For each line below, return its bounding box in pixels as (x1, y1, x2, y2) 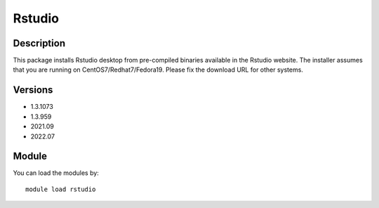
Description (13, 37, 66, 49)
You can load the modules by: (13, 169, 100, 177)
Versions (13, 84, 53, 96)
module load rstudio (25, 185, 96, 193)
